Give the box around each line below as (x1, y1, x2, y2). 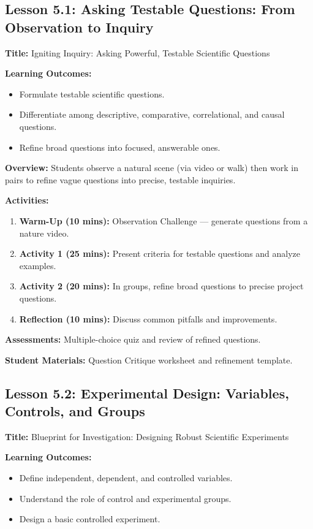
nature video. (19, 226, 69, 239)
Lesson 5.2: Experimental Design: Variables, (5, 383, 289, 402)
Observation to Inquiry (5, 17, 154, 36)
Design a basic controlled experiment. (19, 512, 160, 525)
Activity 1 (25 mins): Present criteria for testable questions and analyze (19, 247, 301, 260)
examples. (19, 259, 56, 272)
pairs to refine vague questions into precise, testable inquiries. (5, 173, 236, 186)
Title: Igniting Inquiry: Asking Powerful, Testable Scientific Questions (5, 46, 270, 59)
